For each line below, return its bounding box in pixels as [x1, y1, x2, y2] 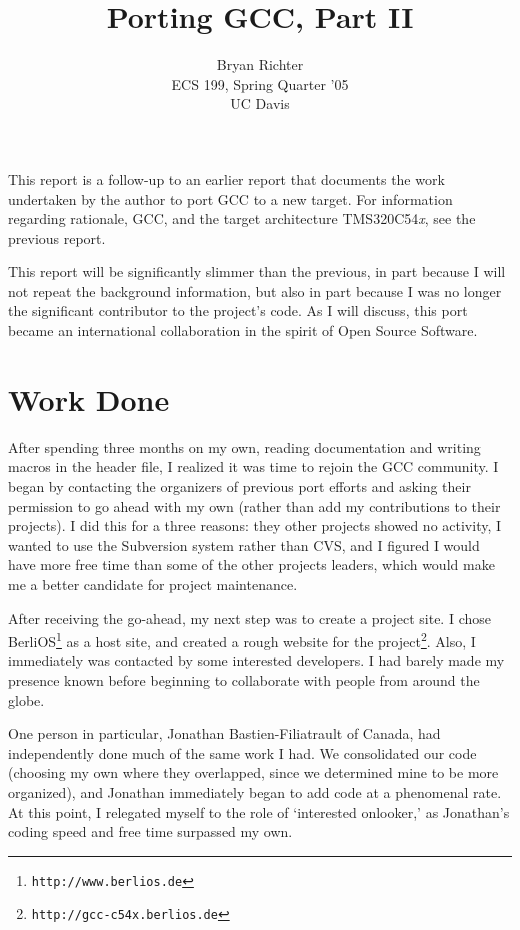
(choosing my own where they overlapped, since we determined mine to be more [8, 762, 499, 783]
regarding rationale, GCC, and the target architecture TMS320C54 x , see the [8, 208, 476, 229]
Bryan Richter [216, 54, 304, 75]
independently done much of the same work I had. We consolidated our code [8, 742, 477, 763]
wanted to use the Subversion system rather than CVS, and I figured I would [8, 534, 480, 555]
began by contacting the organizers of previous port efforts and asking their [8, 475, 471, 496]
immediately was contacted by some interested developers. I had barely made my [8, 650, 505, 671]
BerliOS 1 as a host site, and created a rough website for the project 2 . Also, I [8, 628, 476, 651]
